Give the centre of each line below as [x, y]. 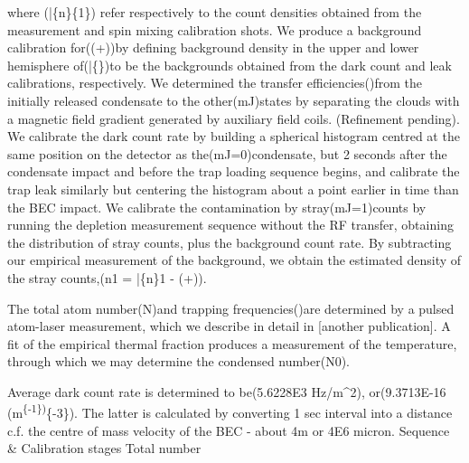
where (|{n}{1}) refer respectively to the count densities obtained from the [215, 12]
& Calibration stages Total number [104, 448]
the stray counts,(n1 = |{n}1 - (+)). [107, 277]
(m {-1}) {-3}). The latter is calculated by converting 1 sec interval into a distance [230, 411]
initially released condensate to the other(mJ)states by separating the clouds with [234, 100]
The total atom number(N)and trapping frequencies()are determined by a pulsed [231, 308]
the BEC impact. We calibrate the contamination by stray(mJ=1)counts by [217, 207]
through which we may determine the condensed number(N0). [178, 361]
